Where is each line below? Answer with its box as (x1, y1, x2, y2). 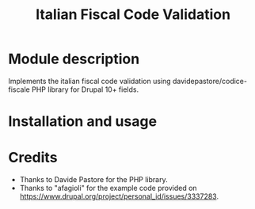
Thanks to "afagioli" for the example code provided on (19, 184, 197, 193)
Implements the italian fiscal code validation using (8, 76, 172, 85)
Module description (8, 50, 140, 68)
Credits (8, 149, 58, 167)
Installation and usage (8, 112, 157, 131)
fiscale (8, 85, 30, 94)
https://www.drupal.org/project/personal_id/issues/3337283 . (19, 192, 219, 201)
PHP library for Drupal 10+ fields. (31, 85, 139, 94)
